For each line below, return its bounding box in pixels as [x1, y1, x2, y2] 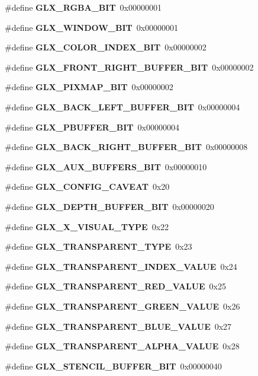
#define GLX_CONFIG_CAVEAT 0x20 [5, 180, 170, 193]
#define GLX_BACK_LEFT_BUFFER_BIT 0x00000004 [5, 100, 240, 113]
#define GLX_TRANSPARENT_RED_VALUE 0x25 [5, 280, 227, 292]
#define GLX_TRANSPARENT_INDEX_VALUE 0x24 [5, 260, 237, 272]
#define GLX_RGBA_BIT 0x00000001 [5, 1, 162, 13]
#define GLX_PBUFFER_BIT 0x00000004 [5, 120, 179, 133]
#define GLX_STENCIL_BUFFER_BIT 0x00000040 [5, 359, 222, 372]
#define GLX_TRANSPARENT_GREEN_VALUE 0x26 [5, 299, 240, 312]
